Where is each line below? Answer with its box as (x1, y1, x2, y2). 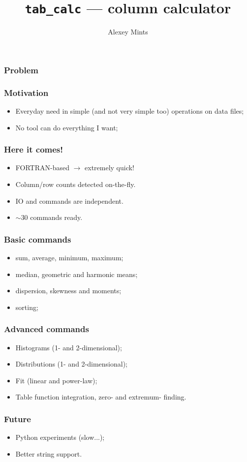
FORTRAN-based (15, 162, 69, 173)
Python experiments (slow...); (15, 432, 105, 442)
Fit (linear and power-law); (15, 375, 97, 385)
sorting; (15, 302, 38, 312)
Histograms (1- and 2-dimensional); (15, 342, 122, 352)
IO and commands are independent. (15, 195, 123, 206)
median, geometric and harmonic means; (15, 269, 138, 279)
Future (4, 412, 31, 425)
